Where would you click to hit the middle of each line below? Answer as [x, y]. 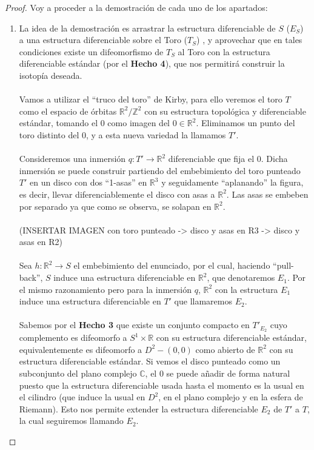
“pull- [283, 265]
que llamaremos [203, 301]
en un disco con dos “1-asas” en [89, 182]
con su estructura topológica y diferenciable [225, 111]
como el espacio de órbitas [68, 111]
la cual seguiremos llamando [71, 421]
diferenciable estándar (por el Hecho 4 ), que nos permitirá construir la [152, 63]
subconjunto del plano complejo [78, 373]
